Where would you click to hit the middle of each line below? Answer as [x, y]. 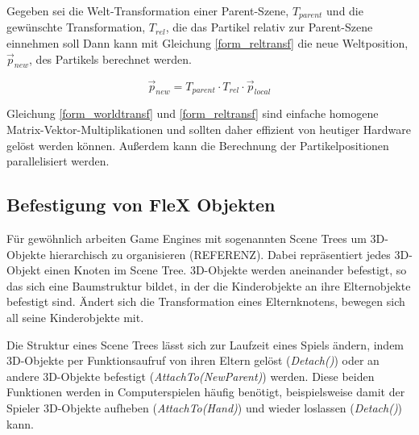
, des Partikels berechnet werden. [110, 59]
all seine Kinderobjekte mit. [75, 317]
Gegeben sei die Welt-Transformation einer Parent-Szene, [148, 10]
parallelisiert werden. [58, 161]
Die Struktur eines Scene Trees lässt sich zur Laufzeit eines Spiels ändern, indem [205, 344]
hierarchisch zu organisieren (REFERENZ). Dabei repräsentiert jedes [220, 254]
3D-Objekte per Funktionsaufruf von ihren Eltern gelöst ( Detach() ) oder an [193, 360]
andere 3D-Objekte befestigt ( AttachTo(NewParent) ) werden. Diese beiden [191, 376]
